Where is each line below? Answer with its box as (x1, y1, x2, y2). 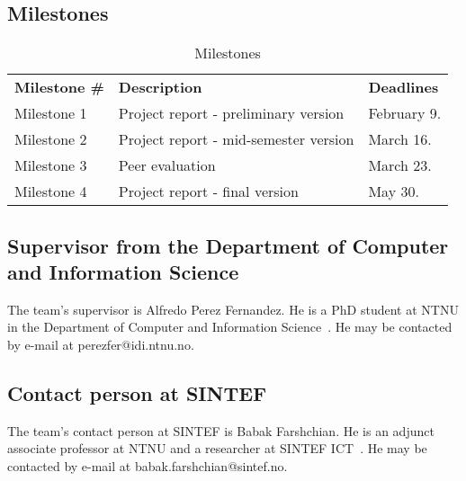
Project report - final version (118, 181, 299, 202)
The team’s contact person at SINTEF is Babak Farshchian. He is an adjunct (7, 421, 435, 440)
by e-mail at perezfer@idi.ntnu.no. (7, 334, 194, 353)
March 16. (368, 129, 432, 150)
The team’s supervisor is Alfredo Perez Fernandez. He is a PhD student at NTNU (7, 299, 459, 318)
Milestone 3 (14, 155, 87, 176)
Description (118, 76, 202, 98)
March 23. (368, 155, 432, 176)
